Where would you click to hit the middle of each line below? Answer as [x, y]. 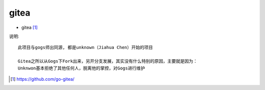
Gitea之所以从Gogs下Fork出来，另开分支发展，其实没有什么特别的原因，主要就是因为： [108, 61]
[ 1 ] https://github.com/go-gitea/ [42, 79]
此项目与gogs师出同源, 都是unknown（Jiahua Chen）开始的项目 [85, 47]
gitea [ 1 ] [29, 27]
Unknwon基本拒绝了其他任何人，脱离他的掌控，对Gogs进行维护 [81, 68]
